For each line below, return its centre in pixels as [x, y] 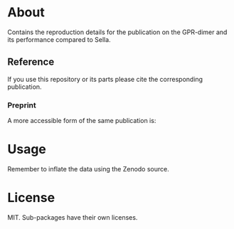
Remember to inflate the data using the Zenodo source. [88, 169]
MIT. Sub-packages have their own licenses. [73, 217]
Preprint [22, 105]
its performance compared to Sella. [59, 39]
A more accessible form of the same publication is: [82, 121]
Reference [31, 62]
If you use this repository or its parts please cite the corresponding [105, 79]
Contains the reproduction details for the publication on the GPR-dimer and [117, 32]
